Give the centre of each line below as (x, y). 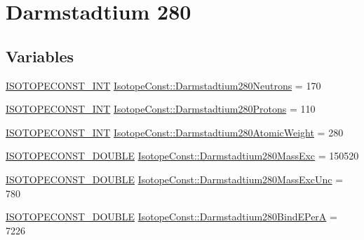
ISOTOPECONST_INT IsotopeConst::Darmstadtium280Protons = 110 (161, 109)
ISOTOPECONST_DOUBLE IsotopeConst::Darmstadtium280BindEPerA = (171, 217)
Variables (40, 56)
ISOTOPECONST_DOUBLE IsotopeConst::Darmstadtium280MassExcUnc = (175, 179)
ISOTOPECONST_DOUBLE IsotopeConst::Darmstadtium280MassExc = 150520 (182, 156)
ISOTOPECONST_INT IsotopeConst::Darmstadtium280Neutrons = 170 (163, 85)
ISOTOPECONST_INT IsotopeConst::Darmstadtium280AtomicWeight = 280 (175, 132)
